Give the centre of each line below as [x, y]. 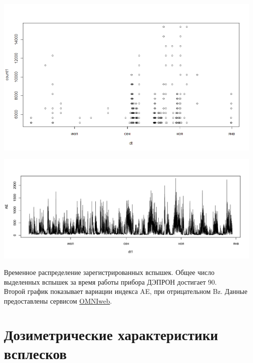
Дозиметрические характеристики [111, 334]
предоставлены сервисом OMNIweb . [58, 300]
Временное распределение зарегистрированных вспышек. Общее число [109, 272]
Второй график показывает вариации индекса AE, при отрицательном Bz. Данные [126, 291]
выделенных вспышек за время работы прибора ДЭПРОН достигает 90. [110, 281]
